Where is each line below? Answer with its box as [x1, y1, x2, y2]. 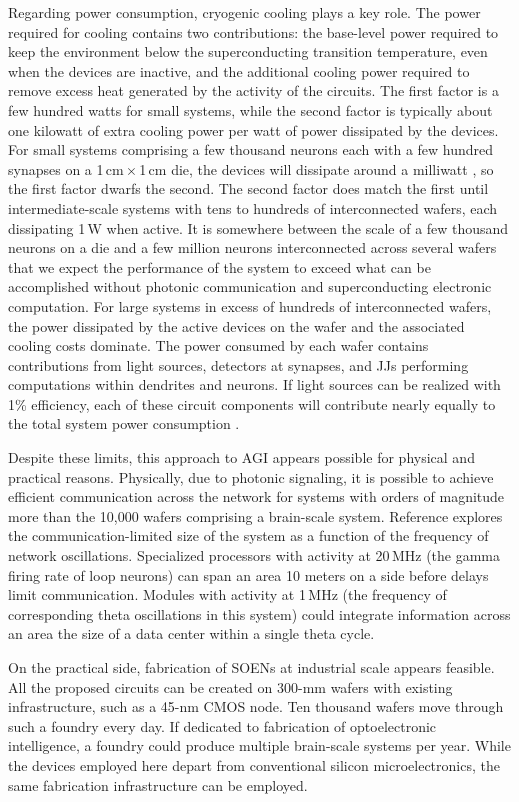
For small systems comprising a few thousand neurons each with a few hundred [8, 139, 494, 160]
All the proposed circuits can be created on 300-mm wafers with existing [8, 676, 453, 697]
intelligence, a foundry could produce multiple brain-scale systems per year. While [8, 735, 511, 756]
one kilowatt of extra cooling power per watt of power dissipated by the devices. [8, 119, 499, 140]
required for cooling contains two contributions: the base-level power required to [8, 21, 499, 42]
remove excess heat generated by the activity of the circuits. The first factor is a [8, 80, 499, 101]
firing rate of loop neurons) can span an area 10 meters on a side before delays [8, 564, 489, 585]
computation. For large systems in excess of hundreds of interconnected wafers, [8, 295, 492, 316]
